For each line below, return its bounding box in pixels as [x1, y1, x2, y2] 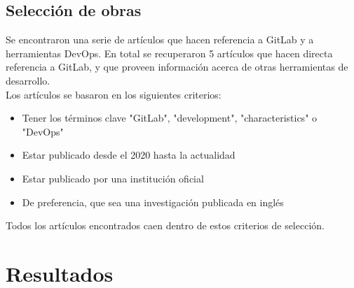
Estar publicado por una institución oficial [22, 171, 204, 185]
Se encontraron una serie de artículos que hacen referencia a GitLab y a [6, 32, 314, 47]
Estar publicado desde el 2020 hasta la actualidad [22, 147, 236, 162]
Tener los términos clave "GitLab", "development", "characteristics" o [22, 110, 318, 125]
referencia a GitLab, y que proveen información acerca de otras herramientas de [6, 59, 348, 74]
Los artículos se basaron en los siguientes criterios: [6, 87, 222, 101]
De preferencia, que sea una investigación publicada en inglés [22, 194, 284, 209]
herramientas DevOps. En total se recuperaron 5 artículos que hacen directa [6, 45, 333, 60]
